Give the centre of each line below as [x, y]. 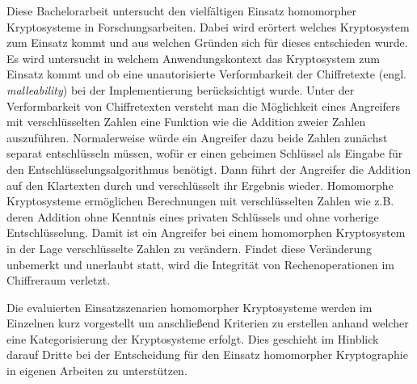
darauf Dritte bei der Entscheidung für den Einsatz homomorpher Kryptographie [207, 354]
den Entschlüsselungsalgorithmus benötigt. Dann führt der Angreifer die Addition [209, 169]
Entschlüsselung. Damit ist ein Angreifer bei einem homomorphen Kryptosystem [206, 232]
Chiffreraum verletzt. [59, 280]
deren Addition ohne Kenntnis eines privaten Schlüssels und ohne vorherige [193, 216]
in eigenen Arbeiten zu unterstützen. [97, 371]
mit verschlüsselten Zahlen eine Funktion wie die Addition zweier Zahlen [186, 122]
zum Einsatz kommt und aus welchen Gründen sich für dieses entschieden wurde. [207, 42]
